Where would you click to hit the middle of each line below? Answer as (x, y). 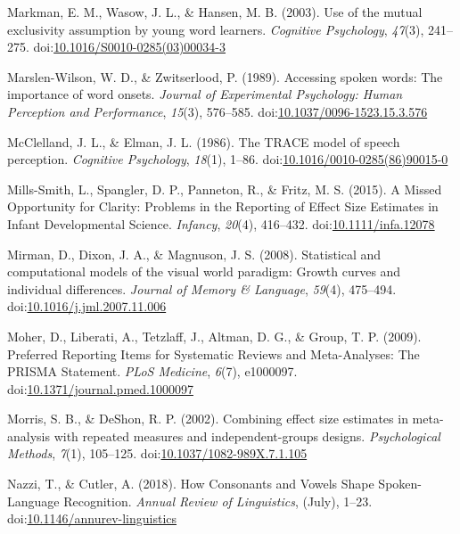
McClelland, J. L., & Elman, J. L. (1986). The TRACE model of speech (204, 141)
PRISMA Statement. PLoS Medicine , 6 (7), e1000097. (152, 371)
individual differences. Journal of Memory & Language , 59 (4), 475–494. (202, 288)
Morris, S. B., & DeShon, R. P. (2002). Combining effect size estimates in (208, 419)
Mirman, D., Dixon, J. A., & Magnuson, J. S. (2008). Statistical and (194, 254)
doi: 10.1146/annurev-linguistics (92, 518)
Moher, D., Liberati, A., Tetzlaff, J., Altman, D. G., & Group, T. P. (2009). (214, 336)
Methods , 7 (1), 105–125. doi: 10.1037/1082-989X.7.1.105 (157, 453)
